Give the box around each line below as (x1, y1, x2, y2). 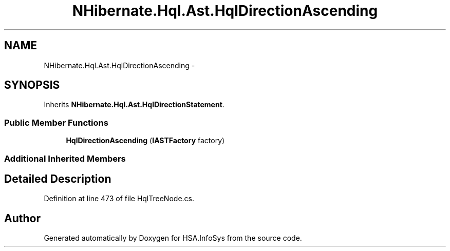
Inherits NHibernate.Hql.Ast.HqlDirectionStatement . (44, 100, 224, 109)
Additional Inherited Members (4, 153, 126, 164)
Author (4, 211, 41, 225)
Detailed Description (4, 172, 111, 185)
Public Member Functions (4, 117, 108, 128)
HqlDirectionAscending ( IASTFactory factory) (66, 136, 225, 145)
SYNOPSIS (4, 79, 60, 92)
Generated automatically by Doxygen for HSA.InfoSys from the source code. (44, 234, 302, 243)
